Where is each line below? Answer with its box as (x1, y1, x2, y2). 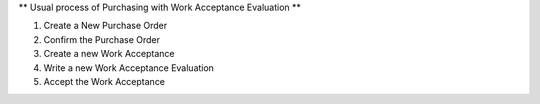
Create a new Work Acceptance (43, 48, 175, 60)
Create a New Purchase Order (43, 20, 168, 32)
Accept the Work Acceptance (43, 75, 165, 87)
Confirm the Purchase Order (43, 33, 160, 45)
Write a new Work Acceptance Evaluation (43, 61, 215, 74)
